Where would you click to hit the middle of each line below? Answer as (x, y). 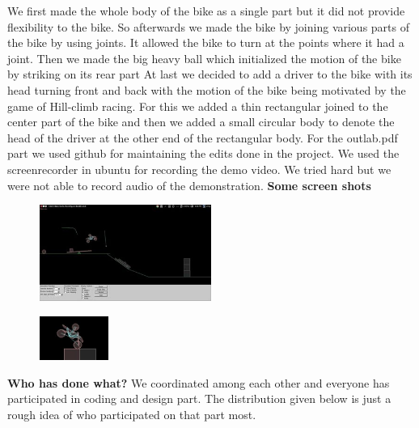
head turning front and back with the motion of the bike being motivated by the (207, 89)
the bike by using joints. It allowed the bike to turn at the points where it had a (206, 42)
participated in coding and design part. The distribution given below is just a (199, 398)
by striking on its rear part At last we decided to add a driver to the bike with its (210, 74)
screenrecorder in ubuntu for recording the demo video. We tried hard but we (199, 169)
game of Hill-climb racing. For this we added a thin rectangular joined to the (198, 106)
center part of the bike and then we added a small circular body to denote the (201, 122)
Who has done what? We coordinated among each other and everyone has (199, 382)
